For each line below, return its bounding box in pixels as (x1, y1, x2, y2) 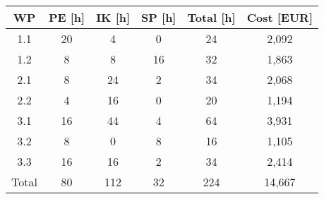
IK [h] (96, 9, 131, 25)
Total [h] (187, 9, 236, 25)
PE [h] (48, 9, 85, 25)
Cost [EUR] (246, 9, 313, 25)
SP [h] (141, 9, 176, 25)
